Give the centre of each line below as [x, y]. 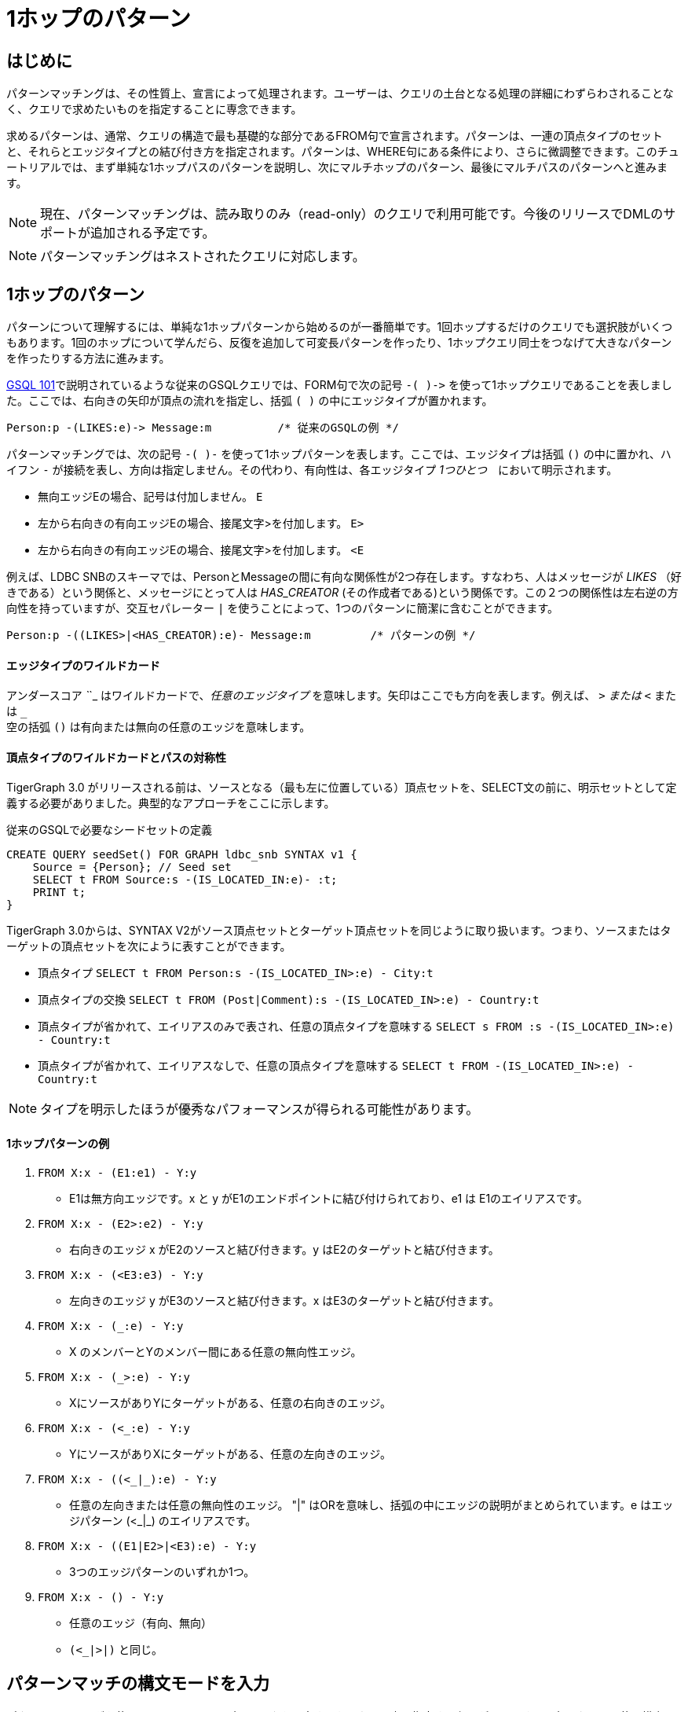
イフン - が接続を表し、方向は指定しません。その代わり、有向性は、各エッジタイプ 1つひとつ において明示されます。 [312, 470]
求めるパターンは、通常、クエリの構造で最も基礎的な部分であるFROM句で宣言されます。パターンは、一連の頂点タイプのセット [335, 136]
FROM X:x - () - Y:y [101, 1597]
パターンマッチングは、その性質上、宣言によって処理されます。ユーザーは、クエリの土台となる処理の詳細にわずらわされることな [340, 94]
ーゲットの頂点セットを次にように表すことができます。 [149, 946]
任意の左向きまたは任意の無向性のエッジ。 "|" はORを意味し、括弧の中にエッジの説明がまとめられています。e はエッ [371, 1504]
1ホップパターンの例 [58, 1144]
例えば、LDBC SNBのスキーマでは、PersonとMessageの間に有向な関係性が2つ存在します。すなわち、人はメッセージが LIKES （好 [344, 577]
